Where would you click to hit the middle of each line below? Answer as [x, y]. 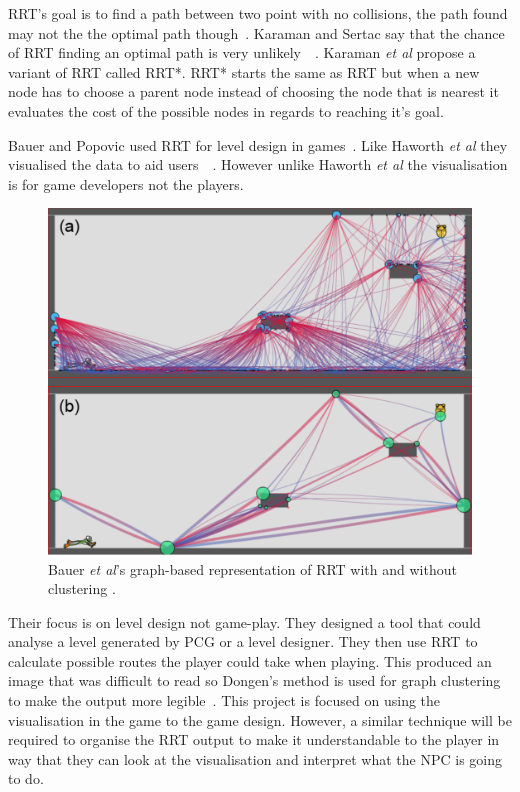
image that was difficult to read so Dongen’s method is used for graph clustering [254, 680]
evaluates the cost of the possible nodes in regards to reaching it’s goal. [226, 110]
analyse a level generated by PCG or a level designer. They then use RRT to [243, 641]
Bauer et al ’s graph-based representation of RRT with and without [252, 568]
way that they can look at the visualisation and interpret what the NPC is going [255, 758]
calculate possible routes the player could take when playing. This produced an [250, 660]
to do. [26, 778]
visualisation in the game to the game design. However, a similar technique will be [260, 719]
